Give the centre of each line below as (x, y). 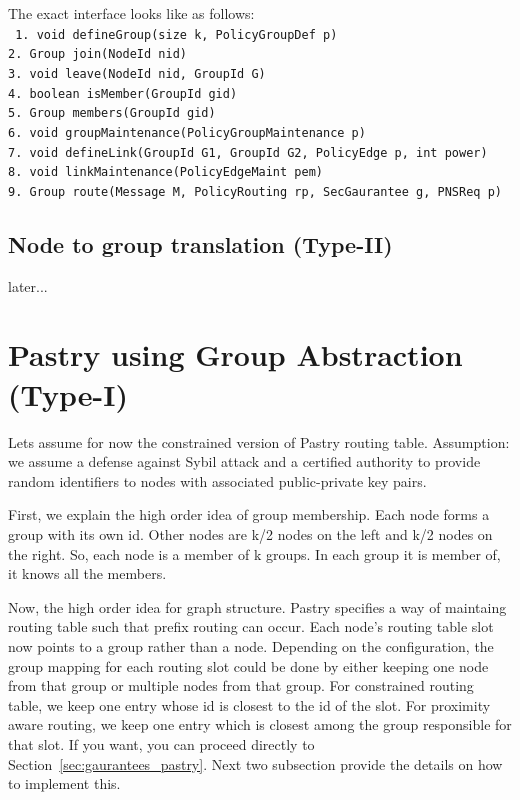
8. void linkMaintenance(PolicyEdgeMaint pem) (165, 172)
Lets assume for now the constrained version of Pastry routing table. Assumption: (259, 441)
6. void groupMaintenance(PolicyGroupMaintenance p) (187, 132)
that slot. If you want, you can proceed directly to (161, 743)
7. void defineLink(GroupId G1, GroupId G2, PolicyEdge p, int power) (248, 152)
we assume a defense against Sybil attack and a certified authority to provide (244, 461)
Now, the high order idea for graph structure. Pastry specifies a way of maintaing (257, 606)
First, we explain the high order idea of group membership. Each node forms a (249, 514)
